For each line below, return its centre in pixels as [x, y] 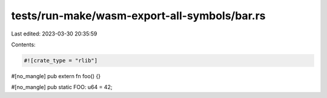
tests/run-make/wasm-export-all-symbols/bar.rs [138, 16]
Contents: [23, 44]
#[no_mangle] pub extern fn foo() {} [56, 76]
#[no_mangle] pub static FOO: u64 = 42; [62, 87]
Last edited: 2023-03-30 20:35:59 [54, 34]
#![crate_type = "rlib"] [61, 60]
